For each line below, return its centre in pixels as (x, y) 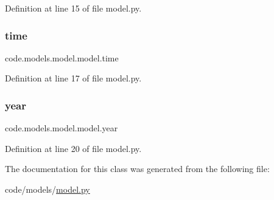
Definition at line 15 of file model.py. (73, 8)
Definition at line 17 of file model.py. (73, 78)
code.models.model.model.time (62, 57)
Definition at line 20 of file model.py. (73, 148)
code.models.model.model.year (61, 128)
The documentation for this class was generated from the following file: (137, 169)
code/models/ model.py (47, 189)
